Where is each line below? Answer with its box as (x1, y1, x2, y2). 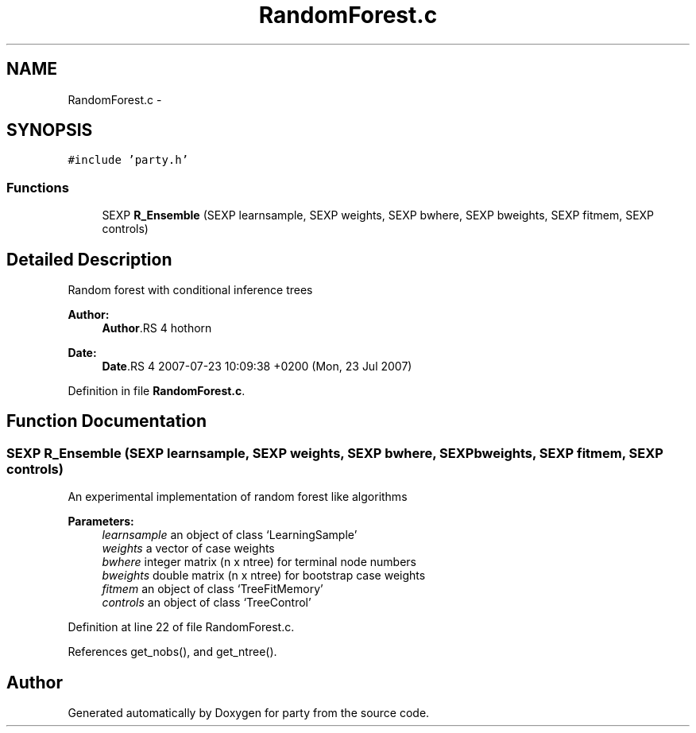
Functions (6, 179, 69, 196)
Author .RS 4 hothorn (102, 321, 212, 335)
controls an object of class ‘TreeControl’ (102, 595, 311, 610)
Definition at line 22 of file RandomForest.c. (68, 620, 295, 634)
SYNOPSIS (6, 120, 93, 141)
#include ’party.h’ (68, 153, 189, 167)
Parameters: (68, 514, 134, 529)
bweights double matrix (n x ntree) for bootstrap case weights (102, 568, 426, 583)
